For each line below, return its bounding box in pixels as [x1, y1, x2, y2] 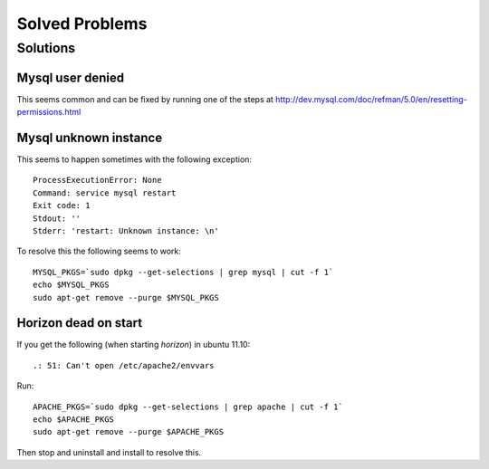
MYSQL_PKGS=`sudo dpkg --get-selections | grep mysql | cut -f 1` [33, 267, 334, 277]
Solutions [16, 40, 76, 56]
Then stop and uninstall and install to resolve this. [16, 446, 202, 457]
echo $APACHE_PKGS [33, 415, 115, 425]
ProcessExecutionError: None [33, 175, 162, 186]
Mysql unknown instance [16, 129, 163, 145]
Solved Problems [16, 14, 148, 33]
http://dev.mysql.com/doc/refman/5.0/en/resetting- [274, 93, 468, 104]
